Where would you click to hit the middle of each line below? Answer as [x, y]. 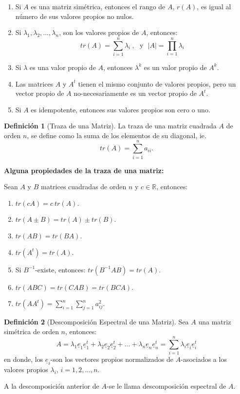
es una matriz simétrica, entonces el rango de [98, 6]
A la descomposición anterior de [52, 385]
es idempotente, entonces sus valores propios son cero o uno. [120, 109]
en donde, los [24, 359]
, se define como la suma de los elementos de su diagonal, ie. [117, 135]
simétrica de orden [31, 331]
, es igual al [214, 6]
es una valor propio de [63, 67]
